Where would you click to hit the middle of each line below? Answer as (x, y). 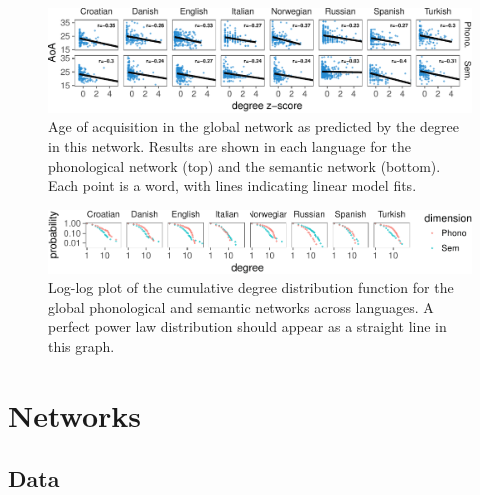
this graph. (81, 346)
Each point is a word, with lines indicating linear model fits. (232, 185)
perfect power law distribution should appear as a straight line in (247, 326)
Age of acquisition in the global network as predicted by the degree (253, 126)
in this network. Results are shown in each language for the (230, 145)
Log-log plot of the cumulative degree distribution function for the (251, 287)
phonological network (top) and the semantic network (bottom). (244, 165)
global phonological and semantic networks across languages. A (241, 306)
